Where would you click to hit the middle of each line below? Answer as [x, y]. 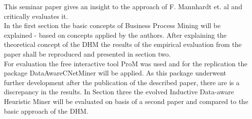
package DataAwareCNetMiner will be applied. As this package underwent [115, 73]
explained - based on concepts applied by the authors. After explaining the [115, 35]
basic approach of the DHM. [46, 111]
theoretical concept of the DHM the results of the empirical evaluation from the [123, 44]
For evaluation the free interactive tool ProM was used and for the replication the [126, 63]
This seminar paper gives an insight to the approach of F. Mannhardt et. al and [123, 6]
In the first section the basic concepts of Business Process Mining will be [112, 25]
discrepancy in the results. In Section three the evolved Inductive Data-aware [119, 92]
